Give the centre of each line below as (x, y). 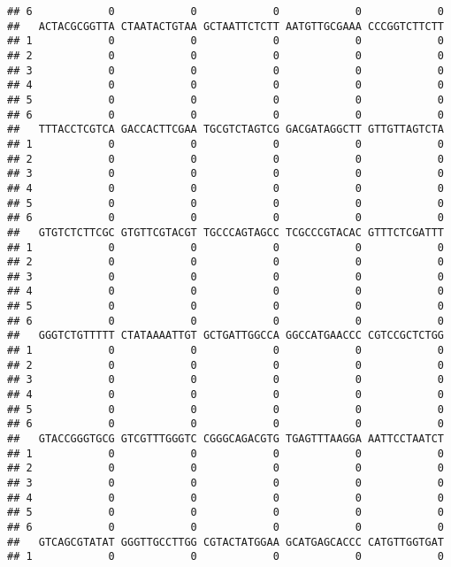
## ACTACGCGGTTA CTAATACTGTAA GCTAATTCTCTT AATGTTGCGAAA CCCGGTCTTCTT (225, 26)
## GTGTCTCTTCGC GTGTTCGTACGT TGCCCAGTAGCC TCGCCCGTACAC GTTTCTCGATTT (225, 232)
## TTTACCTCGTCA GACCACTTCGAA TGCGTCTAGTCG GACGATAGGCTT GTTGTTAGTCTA (225, 130)
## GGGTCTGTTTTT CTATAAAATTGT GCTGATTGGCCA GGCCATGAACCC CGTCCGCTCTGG (225, 336)
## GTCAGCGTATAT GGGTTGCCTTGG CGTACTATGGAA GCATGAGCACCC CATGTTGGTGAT (225, 542)
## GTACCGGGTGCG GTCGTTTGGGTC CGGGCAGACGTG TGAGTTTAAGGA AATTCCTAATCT (225, 439)
